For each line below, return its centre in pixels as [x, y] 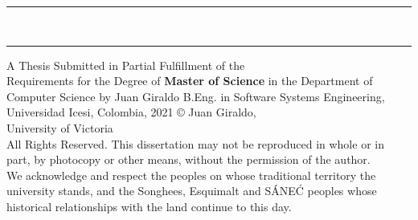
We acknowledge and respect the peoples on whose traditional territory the [191, 175]
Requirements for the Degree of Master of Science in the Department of [190, 81]
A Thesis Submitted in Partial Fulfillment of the [126, 65]
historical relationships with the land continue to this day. [149, 206]
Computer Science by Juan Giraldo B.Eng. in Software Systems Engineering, [196, 96]
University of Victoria [60, 127]
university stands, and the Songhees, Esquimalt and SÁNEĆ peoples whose [192, 191]
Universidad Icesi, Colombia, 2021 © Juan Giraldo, [131, 112]
